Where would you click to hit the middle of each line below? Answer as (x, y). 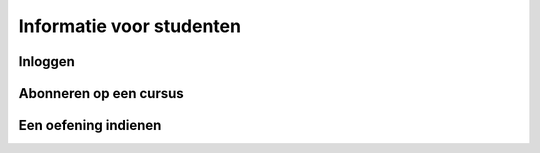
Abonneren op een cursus (101, 93)
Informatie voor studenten (130, 26)
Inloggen (46, 61)
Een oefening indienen (90, 125)
